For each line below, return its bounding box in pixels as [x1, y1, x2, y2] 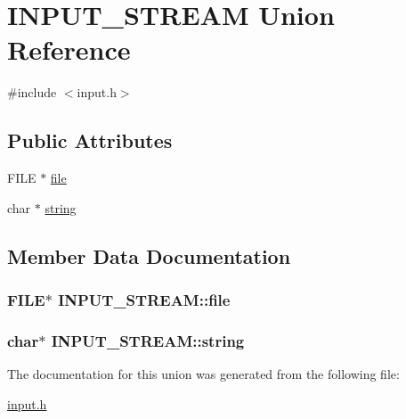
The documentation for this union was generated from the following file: [7, 365, 400, 383]
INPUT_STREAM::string [51, 329, 245, 351]
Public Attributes [7, 127, 173, 154]
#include [7, 83, 57, 102]
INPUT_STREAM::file [58, 289, 231, 310]
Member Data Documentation [7, 242, 291, 269]
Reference [7, 31, 131, 68]
